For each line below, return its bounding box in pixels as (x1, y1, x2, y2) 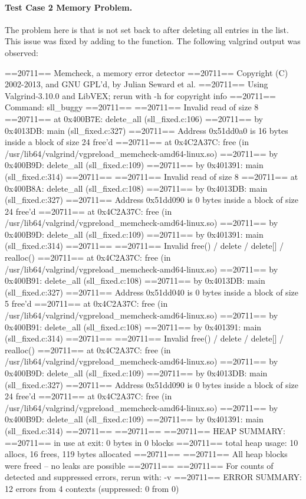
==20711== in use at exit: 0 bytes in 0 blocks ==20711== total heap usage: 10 (5, 436, 298, 448)
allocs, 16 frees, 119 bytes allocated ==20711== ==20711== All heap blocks (5, 448, 288, 460)
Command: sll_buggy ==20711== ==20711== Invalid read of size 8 (5, 101, 259, 113)
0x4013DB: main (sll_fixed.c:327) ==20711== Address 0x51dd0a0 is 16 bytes (5, 124, 288, 136)
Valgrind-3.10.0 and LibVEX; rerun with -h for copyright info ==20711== (5, 89, 276, 101)
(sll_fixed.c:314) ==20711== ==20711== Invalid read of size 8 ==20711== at (5, 170, 298, 182)
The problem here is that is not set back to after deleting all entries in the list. (5, 23, 289, 35)
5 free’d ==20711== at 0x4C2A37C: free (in (5, 297, 168, 310)
